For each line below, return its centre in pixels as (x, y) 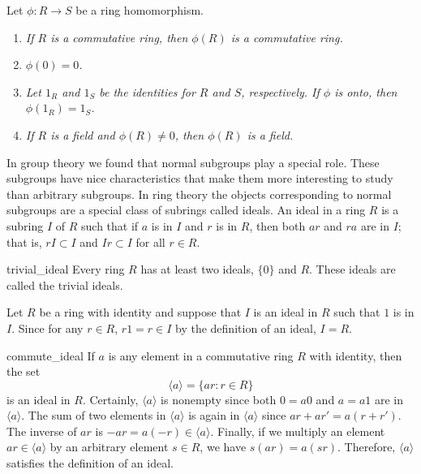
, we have (223, 447)
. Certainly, (110, 399)
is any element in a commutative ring (201, 355)
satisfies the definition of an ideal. (90, 463)
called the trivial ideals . (65, 284)
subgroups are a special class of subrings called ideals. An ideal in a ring (186, 210)
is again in (214, 415)
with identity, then (356, 355)
